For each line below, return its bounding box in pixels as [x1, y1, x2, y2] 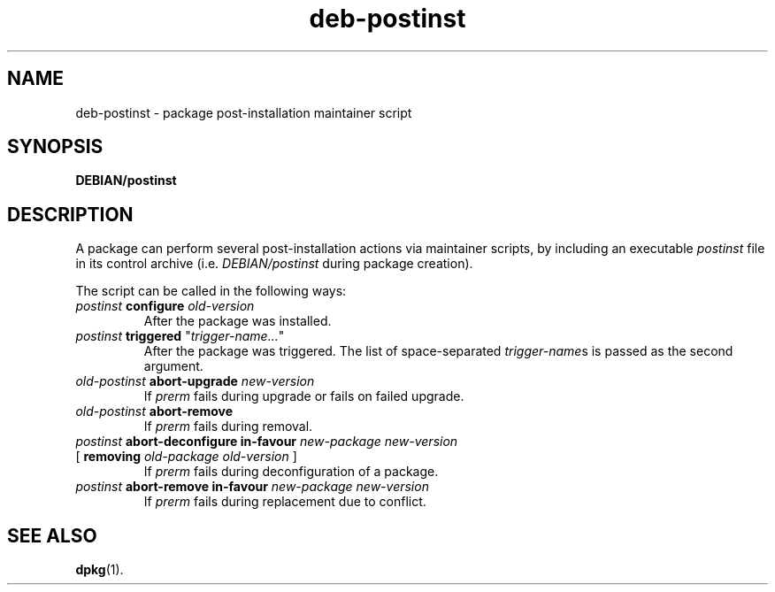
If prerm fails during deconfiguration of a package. [143, 464, 439, 480]
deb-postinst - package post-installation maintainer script [75, 104, 412, 120]
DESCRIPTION [7, 203, 134, 226]
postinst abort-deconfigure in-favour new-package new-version [75, 434, 458, 450]
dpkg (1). [75, 562, 124, 578]
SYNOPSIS [7, 135, 104, 158]
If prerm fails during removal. [143, 419, 313, 434]
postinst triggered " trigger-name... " [75, 328, 285, 344]
